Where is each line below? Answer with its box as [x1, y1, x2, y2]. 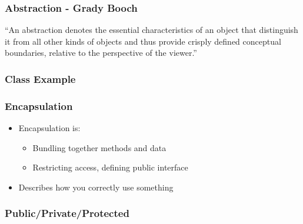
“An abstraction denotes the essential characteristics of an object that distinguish [5, 24, 298, 36]
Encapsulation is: [18, 122, 81, 134]
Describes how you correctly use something [18, 180, 174, 193]
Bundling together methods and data [32, 141, 167, 153]
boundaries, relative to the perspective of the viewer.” [5, 46, 197, 59]
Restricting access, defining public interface [32, 161, 188, 173]
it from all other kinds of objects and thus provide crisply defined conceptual [5, 35, 281, 47]
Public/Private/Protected [5, 206, 129, 220]
